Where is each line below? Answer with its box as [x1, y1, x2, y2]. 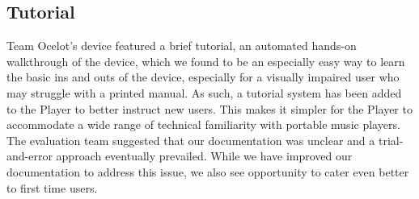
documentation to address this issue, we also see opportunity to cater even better [6, 163, 409, 180]
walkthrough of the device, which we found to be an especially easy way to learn [6, 52, 405, 69]
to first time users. [6, 179, 98, 196]
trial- [378, 131, 404, 148]
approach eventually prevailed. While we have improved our [56, 147, 353, 164]
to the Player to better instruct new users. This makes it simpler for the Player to [6, 100, 413, 117]
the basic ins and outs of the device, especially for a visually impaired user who [6, 68, 400, 85]
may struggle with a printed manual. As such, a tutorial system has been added [6, 84, 402, 101]
